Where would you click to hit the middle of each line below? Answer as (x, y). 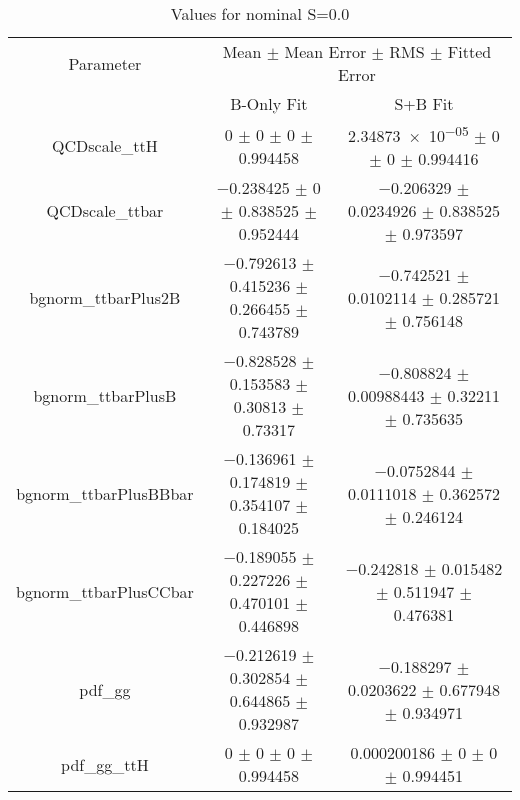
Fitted (469, 51)
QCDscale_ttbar (105, 211)
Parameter (105, 63)
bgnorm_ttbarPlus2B (105, 297)
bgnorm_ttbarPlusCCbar (105, 591)
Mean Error (325, 51)
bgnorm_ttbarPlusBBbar (105, 493)
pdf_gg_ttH (105, 764)
